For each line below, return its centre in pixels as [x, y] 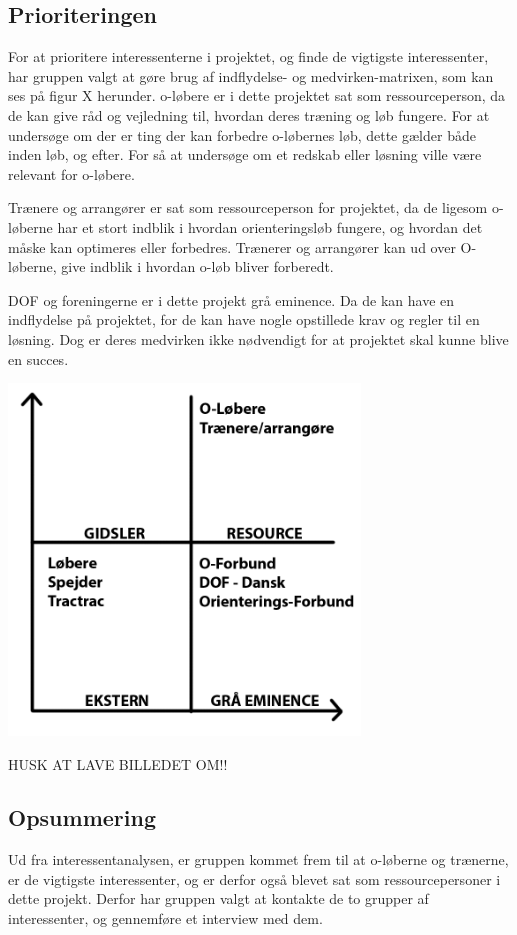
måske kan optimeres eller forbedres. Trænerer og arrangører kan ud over [232, 246]
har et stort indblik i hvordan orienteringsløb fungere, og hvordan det [270, 226]
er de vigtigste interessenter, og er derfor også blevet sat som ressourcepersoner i [254, 878]
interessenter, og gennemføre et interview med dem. [165, 918]
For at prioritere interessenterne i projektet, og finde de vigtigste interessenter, [248, 56]
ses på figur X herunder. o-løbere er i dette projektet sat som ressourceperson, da [257, 95]
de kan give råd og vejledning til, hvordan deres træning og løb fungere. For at [249, 114]
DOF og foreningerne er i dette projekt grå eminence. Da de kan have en [231, 299]
